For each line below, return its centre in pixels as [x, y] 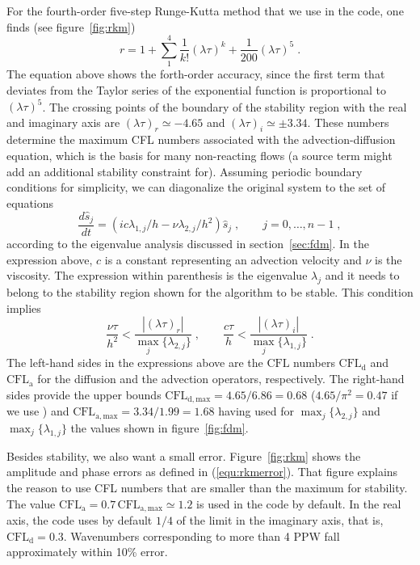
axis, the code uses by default [80, 519]
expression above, [50, 259]
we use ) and [38, 411]
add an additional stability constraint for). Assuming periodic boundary [185, 171]
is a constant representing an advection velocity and [233, 259]
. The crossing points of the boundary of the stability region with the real [225, 106]
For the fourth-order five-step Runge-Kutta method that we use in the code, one [205, 11]
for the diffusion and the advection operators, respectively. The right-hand [221, 379]
